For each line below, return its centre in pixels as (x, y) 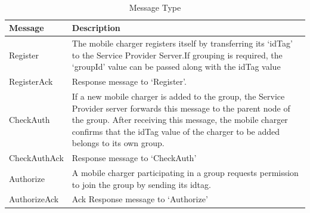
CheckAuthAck (36, 158)
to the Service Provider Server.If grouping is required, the (177, 55)
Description (96, 28)
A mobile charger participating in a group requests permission (185, 172)
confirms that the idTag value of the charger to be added (176, 131)
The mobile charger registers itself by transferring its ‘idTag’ (182, 43)
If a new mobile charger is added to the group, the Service (178, 96)
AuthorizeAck (34, 199)
